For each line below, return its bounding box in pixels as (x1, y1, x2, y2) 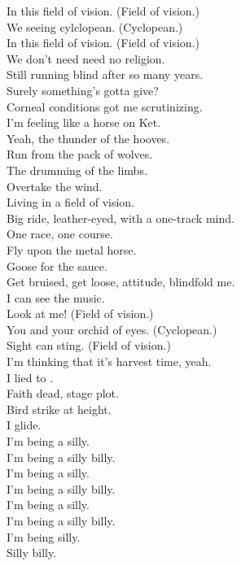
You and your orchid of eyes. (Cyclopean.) (7, 320, 217, 337)
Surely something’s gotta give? (7, 81, 159, 98)
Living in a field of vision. (7, 194, 135, 211)
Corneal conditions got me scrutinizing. (7, 98, 203, 115)
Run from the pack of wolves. (7, 146, 153, 163)
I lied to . (7, 368, 54, 385)
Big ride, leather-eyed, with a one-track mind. (7, 209, 234, 226)
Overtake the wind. (7, 177, 103, 194)
